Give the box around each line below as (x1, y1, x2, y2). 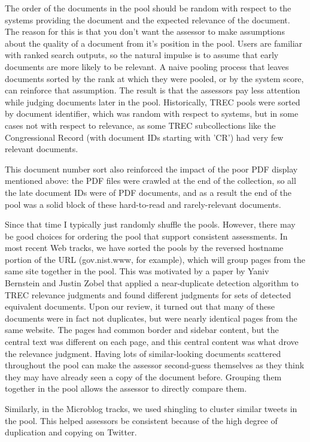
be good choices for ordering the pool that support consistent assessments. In (5, 229, 288, 242)
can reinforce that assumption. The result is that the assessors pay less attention (5, 84, 300, 96)
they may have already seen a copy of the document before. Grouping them (5, 370, 282, 383)
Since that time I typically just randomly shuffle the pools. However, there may (5, 218, 296, 231)
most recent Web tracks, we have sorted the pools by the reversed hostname (5, 241, 284, 254)
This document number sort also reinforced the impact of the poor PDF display (5, 162, 298, 175)
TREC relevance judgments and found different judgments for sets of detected (5, 288, 291, 301)
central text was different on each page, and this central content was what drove (5, 335, 299, 348)
